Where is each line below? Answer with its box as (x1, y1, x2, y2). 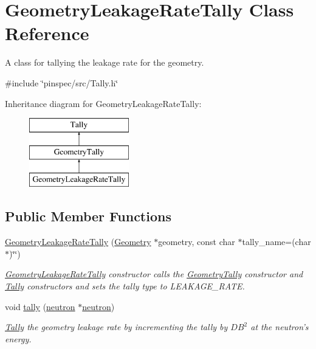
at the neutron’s (250, 320, 309, 333)
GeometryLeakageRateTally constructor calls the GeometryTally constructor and (5, 268, 303, 280)
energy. (5, 332, 32, 345)
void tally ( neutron (5, 300, 75, 313)
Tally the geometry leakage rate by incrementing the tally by (5, 320, 228, 333)
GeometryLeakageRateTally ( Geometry (5, 235, 151, 248)
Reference (5, 21, 89, 46)
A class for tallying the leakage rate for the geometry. (5, 56, 204, 69)
